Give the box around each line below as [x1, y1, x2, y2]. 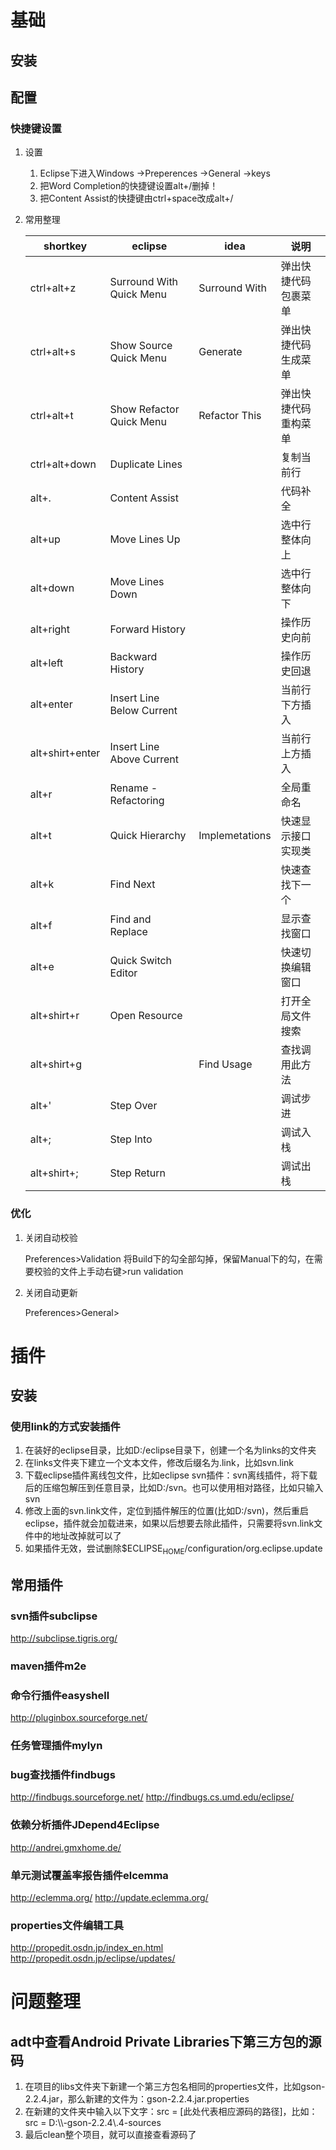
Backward [109, 650, 158, 664]
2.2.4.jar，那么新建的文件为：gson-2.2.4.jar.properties [24, 2093, 250, 2105]
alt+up [29, 532, 61, 546]
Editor [109, 966, 138, 980]
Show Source [109, 339, 173, 353]
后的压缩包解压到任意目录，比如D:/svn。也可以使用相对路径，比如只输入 [24, 1482, 324, 1494]
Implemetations [198, 829, 272, 843]
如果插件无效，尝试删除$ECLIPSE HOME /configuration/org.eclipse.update [24, 1542, 323, 1557]
